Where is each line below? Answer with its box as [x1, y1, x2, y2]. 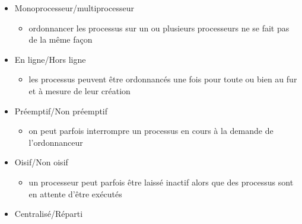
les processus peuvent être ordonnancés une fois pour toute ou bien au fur [28, 73, 297, 85]
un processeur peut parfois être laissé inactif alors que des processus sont [28, 175, 294, 188]
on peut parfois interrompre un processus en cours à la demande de [28, 124, 274, 137]
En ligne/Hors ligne [14, 53, 86, 65]
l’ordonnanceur [28, 136, 83, 148]
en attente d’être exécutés [28, 187, 122, 200]
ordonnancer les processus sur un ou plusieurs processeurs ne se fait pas [28, 21, 290, 34]
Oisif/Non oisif [14, 156, 68, 168]
